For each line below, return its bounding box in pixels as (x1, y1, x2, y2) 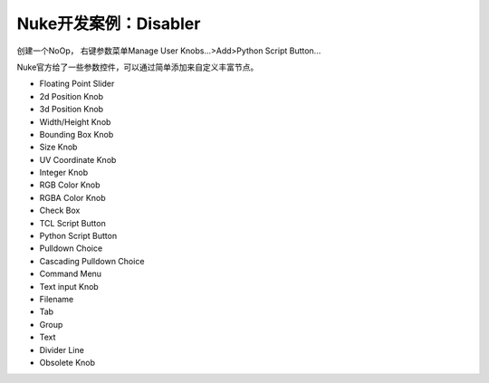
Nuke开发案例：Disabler (16, 14, 201, 34)
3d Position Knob (39, 104, 104, 115)
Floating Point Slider (39, 78, 115, 90)
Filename (39, 293, 74, 304)
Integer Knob (39, 168, 89, 178)
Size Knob (39, 141, 78, 153)
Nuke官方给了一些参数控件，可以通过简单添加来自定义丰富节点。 (16, 62, 259, 72)
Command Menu (39, 268, 102, 280)
